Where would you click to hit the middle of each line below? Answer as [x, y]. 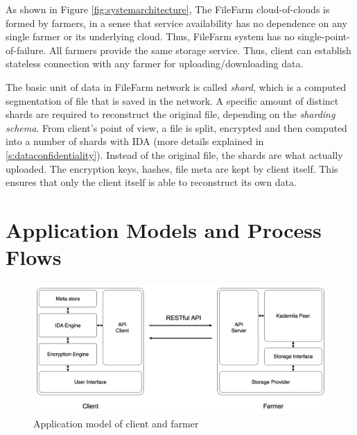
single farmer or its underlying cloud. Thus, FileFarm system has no [150, 36]
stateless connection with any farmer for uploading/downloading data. [155, 63]
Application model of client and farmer [116, 423]
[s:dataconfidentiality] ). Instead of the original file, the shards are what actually [174, 154]
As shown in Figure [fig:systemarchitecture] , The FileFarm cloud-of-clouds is [168, 9]
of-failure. [26, 50]
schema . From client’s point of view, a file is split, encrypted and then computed [176, 127]
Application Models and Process [164, 229]
